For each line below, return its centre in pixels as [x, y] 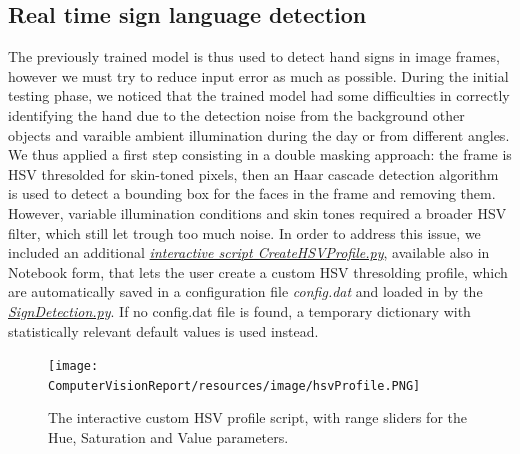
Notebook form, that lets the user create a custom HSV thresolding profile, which [258, 271]
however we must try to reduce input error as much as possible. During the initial [258, 75]
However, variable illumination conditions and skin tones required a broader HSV [257, 212]
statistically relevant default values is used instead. [163, 330]
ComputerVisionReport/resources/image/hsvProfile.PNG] [234, 385]
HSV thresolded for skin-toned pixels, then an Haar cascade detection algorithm [253, 173]
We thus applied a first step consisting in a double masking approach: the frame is [260, 154]
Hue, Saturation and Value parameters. [168, 437]
